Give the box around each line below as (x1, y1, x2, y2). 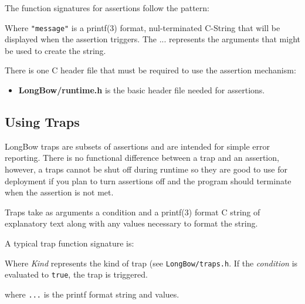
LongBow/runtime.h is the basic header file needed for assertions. (18, 84, 265, 96)
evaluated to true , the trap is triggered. (5, 268, 148, 281)
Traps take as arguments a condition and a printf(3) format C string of (5, 205, 260, 218)
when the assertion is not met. (5, 186, 114, 198)
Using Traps (5, 113, 80, 131)
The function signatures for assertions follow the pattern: (5, 2, 210, 13)
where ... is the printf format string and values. (5, 288, 179, 300)
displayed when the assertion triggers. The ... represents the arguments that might (5, 33, 300, 45)
